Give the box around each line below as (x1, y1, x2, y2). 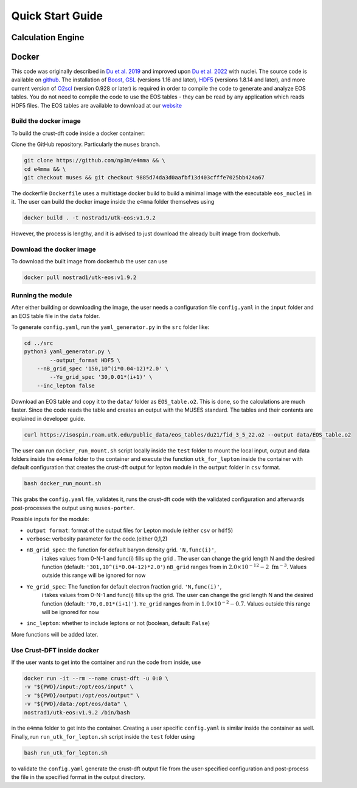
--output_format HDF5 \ (49, 356, 121, 364)
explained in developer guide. (11, 415, 86, 422)
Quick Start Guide (11, 9, 103, 22)
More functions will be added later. (11, 631, 99, 638)
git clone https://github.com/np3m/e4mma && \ (24, 157, 165, 164)
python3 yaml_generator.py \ (24, 348, 111, 355)
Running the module (11, 291, 72, 299)
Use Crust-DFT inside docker (11, 646, 100, 654)
